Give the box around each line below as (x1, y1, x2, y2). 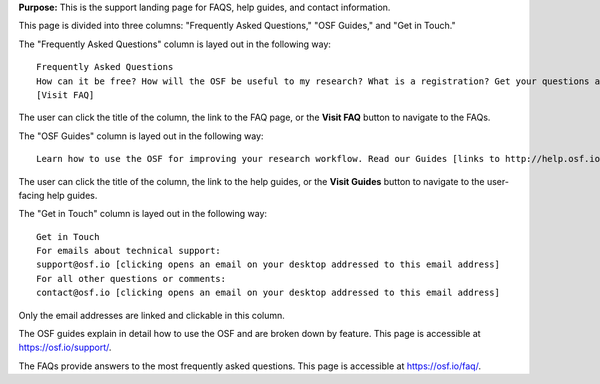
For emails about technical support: (36, 245, 222, 257)
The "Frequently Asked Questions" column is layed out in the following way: (18, 38, 332, 50)
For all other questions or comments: (36, 273, 227, 284)
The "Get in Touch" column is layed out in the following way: (18, 208, 268, 220)
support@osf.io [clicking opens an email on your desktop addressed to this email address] (36, 259, 500, 270)
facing (18, 189, 45, 201)
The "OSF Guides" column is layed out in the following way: (18, 130, 264, 142)
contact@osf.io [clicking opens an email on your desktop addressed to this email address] (36, 287, 500, 299)
